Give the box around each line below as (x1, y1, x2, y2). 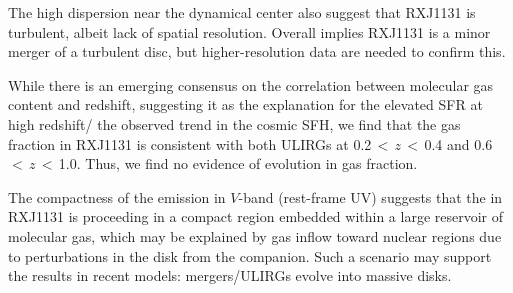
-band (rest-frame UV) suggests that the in (238, 186, 503, 207)
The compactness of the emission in (8, 186, 226, 207)
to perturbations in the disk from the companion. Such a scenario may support (8, 245, 492, 266)
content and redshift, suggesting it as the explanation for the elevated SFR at (8, 94, 483, 115)
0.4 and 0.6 (424, 133, 493, 154)
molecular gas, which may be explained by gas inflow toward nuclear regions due (8, 225, 502, 246)
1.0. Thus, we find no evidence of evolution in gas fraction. (58, 153, 418, 174)
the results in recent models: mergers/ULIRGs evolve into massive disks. (8, 265, 452, 286)
